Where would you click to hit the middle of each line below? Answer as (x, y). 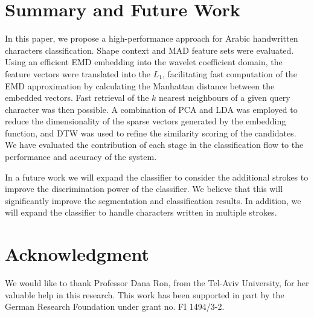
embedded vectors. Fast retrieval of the (77, 98)
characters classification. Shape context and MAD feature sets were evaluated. (149, 50)
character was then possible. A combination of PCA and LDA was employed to (151, 109)
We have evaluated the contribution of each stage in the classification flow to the (154, 145)
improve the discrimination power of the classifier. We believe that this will (144, 189)
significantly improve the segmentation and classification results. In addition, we (153, 200)
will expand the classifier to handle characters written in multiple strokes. (141, 212)
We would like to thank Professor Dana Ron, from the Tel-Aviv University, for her (157, 283)
